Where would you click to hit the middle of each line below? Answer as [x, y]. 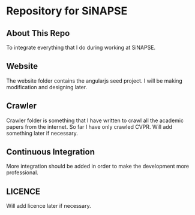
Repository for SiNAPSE [67, 11]
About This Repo [38, 33]
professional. [22, 172]
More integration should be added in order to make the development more [98, 166]
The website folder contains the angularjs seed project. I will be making [94, 81]
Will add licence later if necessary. [49, 206]
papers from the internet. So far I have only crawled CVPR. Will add [89, 126]
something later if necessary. [42, 133]
